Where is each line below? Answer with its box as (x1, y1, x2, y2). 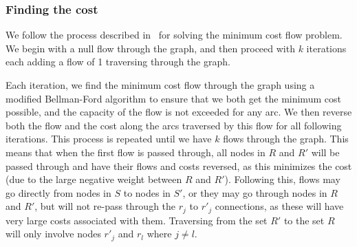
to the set (283, 213, 325, 227)
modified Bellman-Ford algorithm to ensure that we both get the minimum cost (6, 91, 341, 105)
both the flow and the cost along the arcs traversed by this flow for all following (6, 118, 342, 132)
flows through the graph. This (223, 131, 349, 146)
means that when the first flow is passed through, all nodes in (6, 144, 266, 159)
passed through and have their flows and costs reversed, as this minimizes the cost (6, 158, 352, 173)
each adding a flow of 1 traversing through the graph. (6, 54, 230, 69)
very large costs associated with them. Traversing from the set (6, 213, 268, 227)
